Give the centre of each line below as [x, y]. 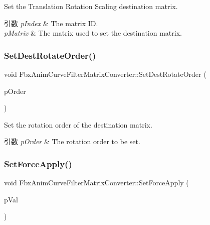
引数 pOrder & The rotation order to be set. [72, 141]
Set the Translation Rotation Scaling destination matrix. [91, 6]
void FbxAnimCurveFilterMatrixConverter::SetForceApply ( [96, 183]
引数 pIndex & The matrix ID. [51, 23]
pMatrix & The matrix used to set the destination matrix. [93, 33]
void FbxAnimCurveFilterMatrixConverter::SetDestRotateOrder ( [105, 74]
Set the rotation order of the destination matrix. [78, 124]
